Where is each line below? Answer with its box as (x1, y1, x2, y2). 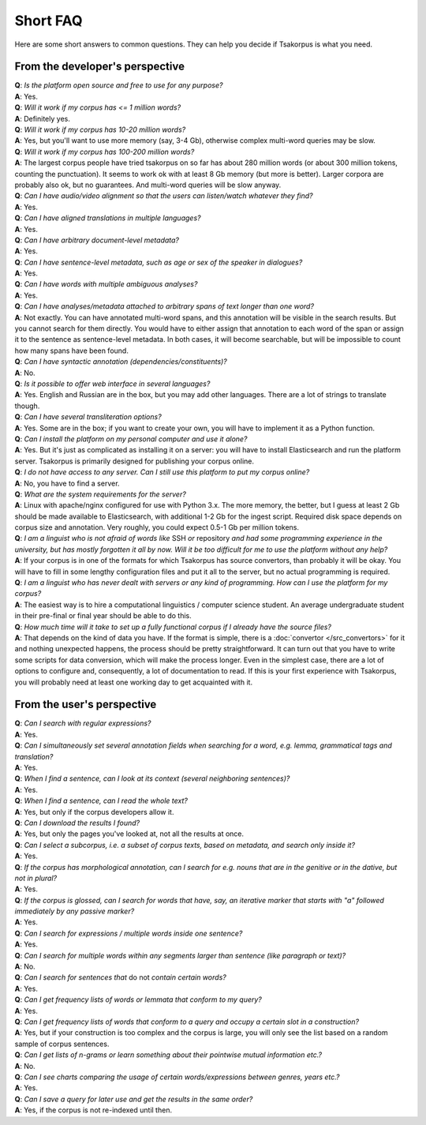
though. (14, 401, 40, 411)
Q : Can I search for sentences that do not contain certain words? (14, 973, 226, 982)
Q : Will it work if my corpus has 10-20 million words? (14, 125, 186, 134)
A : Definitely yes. (14, 114, 70, 123)
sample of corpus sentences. (14, 1039, 110, 1048)
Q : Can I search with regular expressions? (14, 718, 151, 728)
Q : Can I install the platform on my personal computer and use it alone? (14, 434, 248, 444)
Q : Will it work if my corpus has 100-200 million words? (14, 147, 195, 156)
